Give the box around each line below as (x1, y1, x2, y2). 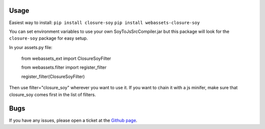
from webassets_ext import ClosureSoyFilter (21, 55, 111, 61)
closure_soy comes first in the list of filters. (9, 91, 96, 98)
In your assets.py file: (9, 44, 53, 50)
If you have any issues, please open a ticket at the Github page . (9, 117, 137, 123)
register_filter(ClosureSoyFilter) (21, 74, 85, 79)
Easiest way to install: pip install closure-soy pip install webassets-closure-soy (9, 20, 200, 26)
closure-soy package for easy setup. (9, 35, 88, 41)
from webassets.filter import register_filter (21, 64, 107, 71)
